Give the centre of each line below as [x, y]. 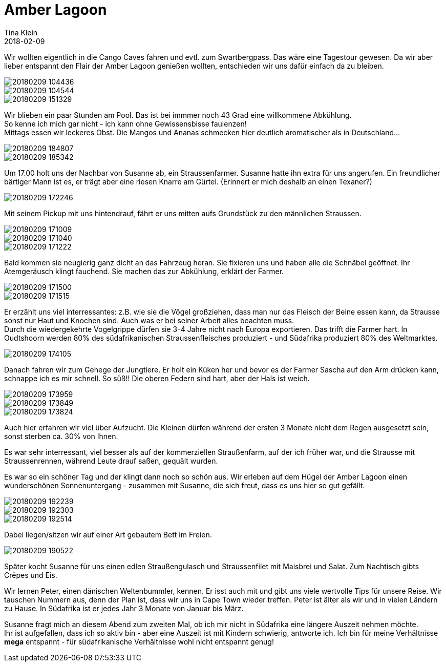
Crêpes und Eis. [31, 575]
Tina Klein [21, 32]
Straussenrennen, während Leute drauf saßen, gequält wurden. [111, 461]
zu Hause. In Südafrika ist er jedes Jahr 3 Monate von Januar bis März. [124, 608]
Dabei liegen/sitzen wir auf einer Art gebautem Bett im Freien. [108, 534]
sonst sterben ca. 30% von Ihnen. [61, 436]
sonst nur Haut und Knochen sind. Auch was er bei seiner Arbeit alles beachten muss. [149, 320]
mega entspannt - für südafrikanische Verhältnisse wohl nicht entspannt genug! [139, 641]
